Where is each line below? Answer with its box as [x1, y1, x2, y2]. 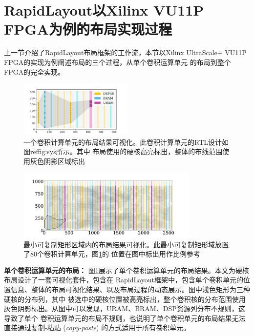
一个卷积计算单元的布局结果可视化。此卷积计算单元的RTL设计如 [23, 137, 229, 147]
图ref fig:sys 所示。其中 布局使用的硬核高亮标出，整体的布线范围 [23, 146, 223, 157]
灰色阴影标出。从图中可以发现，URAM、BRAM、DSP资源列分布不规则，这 [4, 303, 245, 314]
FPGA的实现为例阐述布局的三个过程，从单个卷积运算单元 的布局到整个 [4, 57, 231, 67]
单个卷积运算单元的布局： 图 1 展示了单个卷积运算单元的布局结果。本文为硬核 [4, 265, 249, 275]
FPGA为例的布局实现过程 [4, 19, 172, 39]
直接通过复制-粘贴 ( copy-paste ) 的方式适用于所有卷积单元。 [4, 322, 190, 333]
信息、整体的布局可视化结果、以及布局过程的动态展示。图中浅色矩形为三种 [10, 284, 250, 294]
